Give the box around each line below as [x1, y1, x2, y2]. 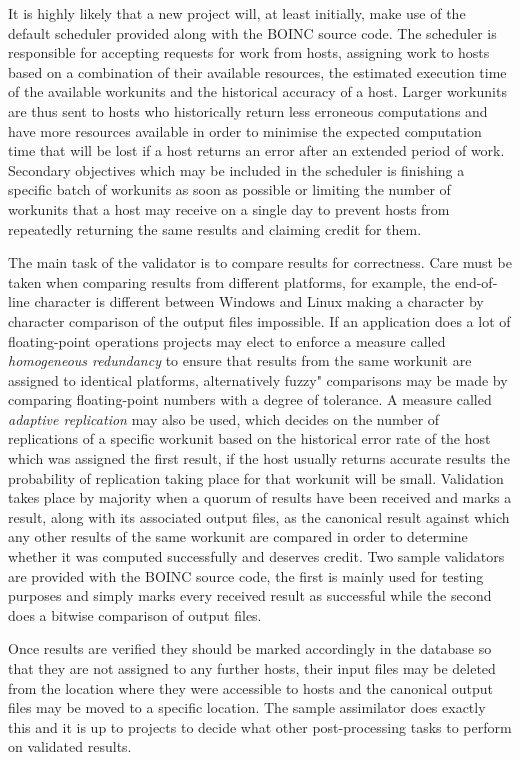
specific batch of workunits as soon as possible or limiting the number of [8, 179, 451, 200]
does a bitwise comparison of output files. [8, 604, 262, 625]
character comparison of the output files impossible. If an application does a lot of [8, 310, 511, 331]
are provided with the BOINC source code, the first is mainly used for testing [8, 565, 484, 586]
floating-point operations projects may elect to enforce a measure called [8, 330, 446, 351]
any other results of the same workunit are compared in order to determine [8, 526, 468, 547]
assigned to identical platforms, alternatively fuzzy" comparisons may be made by [8, 369, 508, 390]
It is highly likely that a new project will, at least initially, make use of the [8, 3, 466, 23]
